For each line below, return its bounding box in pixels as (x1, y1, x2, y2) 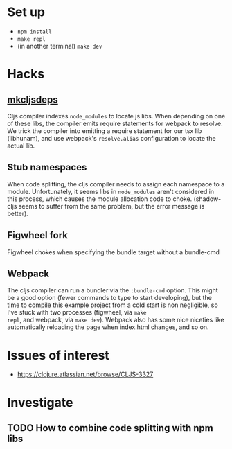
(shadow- (193, 195, 222, 203)
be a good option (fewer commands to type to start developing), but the (7, 294, 213, 302)
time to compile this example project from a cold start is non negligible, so (7, 301, 218, 309)
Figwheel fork (7, 229, 68, 241)
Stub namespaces (7, 161, 87, 173)
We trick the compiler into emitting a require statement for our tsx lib (7, 126, 202, 135)
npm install (17, 28, 52, 35)
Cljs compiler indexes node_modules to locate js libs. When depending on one (7, 112, 226, 120)
